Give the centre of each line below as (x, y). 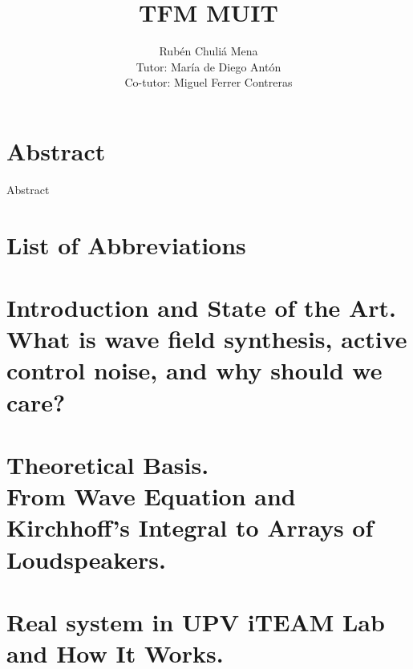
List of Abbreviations (126, 244)
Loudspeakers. (86, 559)
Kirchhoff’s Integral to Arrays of (190, 527)
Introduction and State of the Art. (202, 307)
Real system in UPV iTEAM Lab (196, 621)
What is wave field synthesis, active (207, 339)
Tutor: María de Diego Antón (209, 66)
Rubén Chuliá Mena (209, 51)
